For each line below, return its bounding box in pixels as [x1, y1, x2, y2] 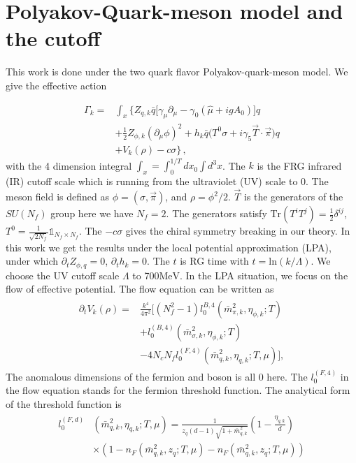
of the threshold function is [6, 397, 122, 411]
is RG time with [180, 253, 249, 268]
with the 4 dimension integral [6, 158, 132, 172]
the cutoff [6, 24, 101, 52]
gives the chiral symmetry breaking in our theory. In [125, 223, 350, 237]
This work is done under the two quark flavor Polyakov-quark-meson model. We [6, 64, 348, 79]
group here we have [50, 206, 134, 220]
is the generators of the [243, 189, 343, 203]
